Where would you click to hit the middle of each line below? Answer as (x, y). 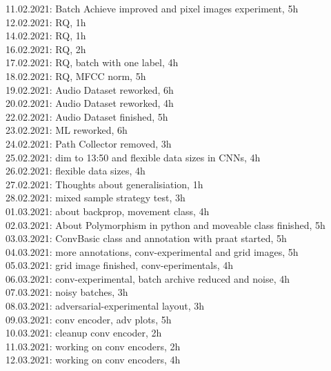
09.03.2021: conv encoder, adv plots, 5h (89, 319)
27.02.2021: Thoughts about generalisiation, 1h (104, 184)
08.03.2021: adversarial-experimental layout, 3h (105, 306)
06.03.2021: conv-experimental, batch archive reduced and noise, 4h (148, 278)
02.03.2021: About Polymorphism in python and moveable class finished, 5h (165, 224)
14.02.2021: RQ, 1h (46, 36)
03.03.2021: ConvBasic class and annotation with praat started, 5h (146, 238)
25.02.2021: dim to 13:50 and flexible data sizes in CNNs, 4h (133, 157)
